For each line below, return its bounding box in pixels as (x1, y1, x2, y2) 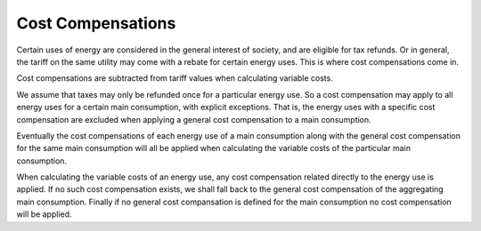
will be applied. (16, 209, 72, 219)
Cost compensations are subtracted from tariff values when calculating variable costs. (16, 73, 333, 84)
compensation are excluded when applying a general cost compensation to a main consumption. (16, 114, 371, 124)
